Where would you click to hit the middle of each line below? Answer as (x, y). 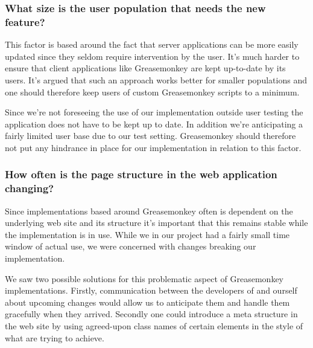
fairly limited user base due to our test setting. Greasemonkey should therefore (150, 136)
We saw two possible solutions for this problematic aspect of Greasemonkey (144, 278)
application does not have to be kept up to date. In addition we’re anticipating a (154, 124)
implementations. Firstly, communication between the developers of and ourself (151, 290)
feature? (25, 21)
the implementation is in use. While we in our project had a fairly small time (147, 234)
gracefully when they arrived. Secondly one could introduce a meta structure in (151, 314)
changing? (30, 188)
